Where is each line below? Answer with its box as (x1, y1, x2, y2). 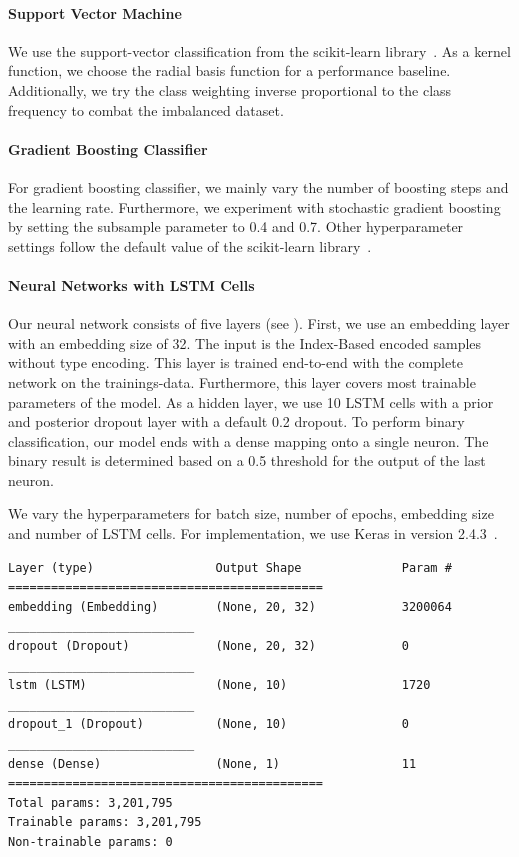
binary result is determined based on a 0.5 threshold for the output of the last (8, 450, 486, 471)
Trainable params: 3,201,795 (8, 815, 202, 830)
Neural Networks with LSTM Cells (8, 274, 255, 295)
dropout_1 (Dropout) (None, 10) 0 (8, 717, 409, 732)
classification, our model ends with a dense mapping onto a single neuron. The (8, 430, 489, 451)
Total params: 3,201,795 (8, 795, 173, 810)
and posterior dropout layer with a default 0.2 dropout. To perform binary (8, 411, 465, 432)
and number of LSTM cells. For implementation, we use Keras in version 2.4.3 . (8, 523, 498, 544)
